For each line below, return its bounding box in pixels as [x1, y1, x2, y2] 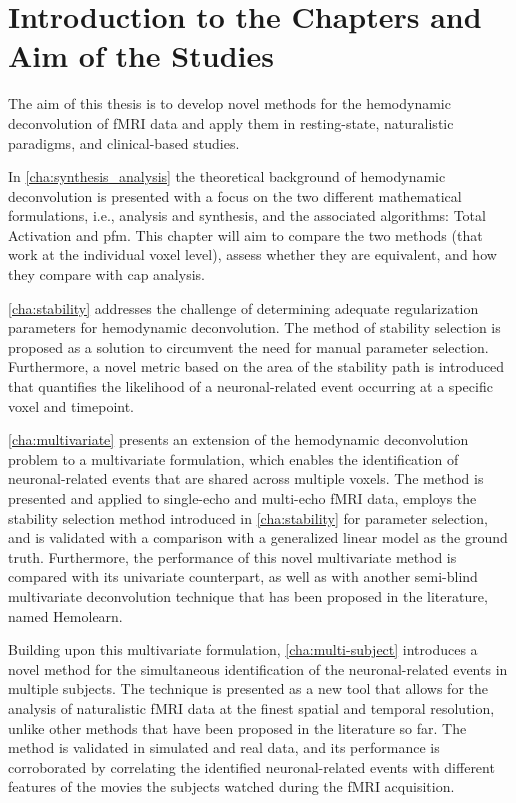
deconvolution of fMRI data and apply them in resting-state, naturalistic [8, 112, 454, 133]
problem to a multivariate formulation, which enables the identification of [8, 448, 459, 469]
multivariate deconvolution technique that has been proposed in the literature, [8, 585, 488, 606]
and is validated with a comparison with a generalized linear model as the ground [8, 527, 508, 548]
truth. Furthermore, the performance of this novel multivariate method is [8, 546, 457, 567]
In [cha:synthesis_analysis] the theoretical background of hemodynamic [8, 166, 446, 187]
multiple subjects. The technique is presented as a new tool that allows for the [8, 678, 489, 699]
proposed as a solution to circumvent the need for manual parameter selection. [8, 336, 489, 357]
